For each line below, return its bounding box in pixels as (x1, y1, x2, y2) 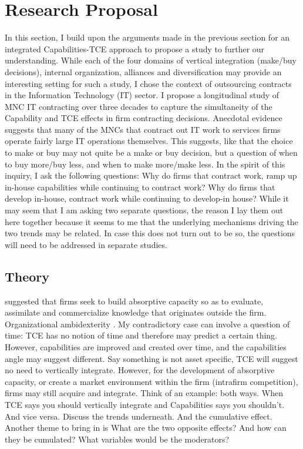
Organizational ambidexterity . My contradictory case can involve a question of (5, 317, 290, 330)
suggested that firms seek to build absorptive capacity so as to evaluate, (5, 294, 264, 307)
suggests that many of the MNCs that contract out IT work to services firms (5, 123, 281, 135)
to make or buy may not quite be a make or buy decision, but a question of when (5, 146, 298, 159)
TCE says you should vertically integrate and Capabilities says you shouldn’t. (5, 398, 285, 410)
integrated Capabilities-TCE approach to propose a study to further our (5, 42, 265, 55)
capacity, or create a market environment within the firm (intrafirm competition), (5, 375, 298, 387)
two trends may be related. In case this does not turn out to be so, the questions (5, 227, 295, 239)
